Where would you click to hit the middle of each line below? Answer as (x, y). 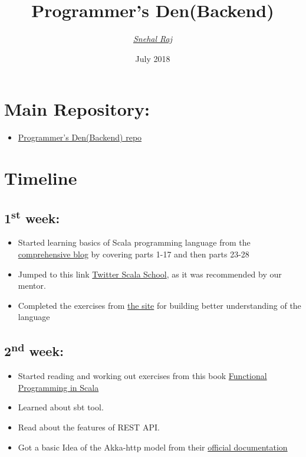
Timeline (41, 178)
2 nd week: (34, 350)
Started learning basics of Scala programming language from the (134, 242)
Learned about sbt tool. (61, 407)
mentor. (32, 285)
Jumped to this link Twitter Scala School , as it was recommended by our (150, 274)
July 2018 (153, 58)
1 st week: (32, 216)
